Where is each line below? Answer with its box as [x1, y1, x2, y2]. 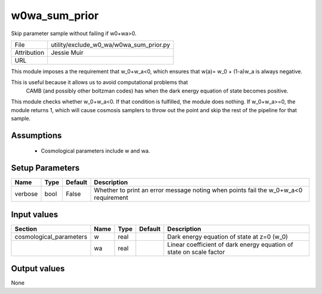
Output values [11, 264, 65, 274]
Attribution [14, 48, 45, 57]
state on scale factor [167, 247, 225, 256]
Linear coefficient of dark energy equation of [167, 240, 293, 249]
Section [14, 224, 38, 233]
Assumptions [11, 130, 62, 140]
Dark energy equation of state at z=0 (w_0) [167, 233, 289, 241]
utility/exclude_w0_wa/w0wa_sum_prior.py [51, 41, 171, 49]
